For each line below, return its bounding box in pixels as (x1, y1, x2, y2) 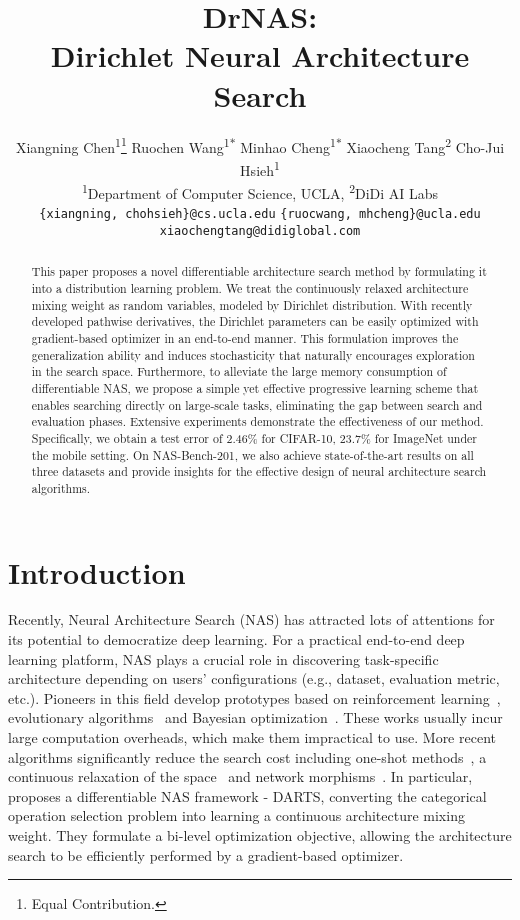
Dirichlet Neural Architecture (50, 35, 470, 76)
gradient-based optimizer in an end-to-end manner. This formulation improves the (31, 329, 459, 346)
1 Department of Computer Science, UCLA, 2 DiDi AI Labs (81, 180, 439, 203)
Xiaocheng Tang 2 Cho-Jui (346, 133, 505, 157)
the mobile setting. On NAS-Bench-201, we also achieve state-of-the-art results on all (31, 446, 474, 463)
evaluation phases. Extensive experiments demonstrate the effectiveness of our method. (31, 413, 484, 430)
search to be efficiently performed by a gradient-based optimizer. (8, 844, 404, 865)
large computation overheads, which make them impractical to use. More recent (8, 727, 496, 748)
